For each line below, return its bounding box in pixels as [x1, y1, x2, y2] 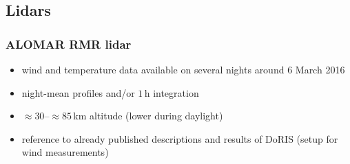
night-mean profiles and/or [21, 85, 135, 99]
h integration [144, 85, 199, 99]
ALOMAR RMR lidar [6, 35, 132, 52]
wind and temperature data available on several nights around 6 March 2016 [21, 62, 345, 76]
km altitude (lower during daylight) [73, 108, 223, 123]
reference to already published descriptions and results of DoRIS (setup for [21, 131, 338, 145]
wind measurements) [21, 145, 109, 159]
